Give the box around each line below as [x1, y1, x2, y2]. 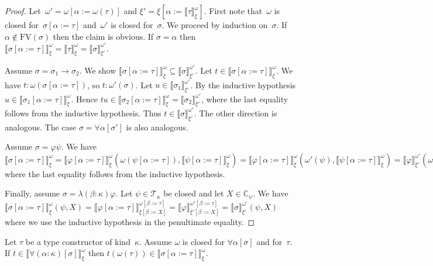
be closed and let [163, 187, 224, 199]
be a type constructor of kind [25, 235, 130, 247]
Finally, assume [5, 187, 60, 199]
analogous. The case [5, 120, 77, 133]
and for [256, 235, 283, 247]
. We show [79, 64, 116, 76]
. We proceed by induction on [161, 19, 268, 30]
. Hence [71, 92, 98, 105]
